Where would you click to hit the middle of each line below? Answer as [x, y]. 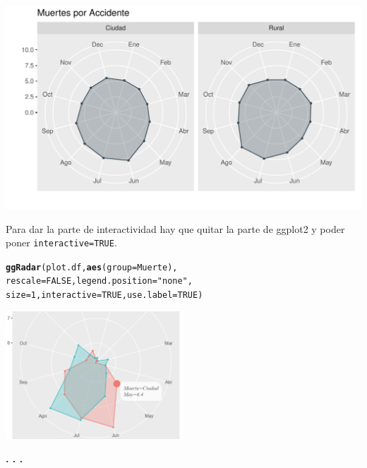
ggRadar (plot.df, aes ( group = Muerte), [92, 267]
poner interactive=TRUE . [61, 242]
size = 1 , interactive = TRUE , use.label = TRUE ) [104, 295]
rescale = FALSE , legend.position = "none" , [99, 281]
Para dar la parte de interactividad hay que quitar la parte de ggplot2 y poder [175, 228]
